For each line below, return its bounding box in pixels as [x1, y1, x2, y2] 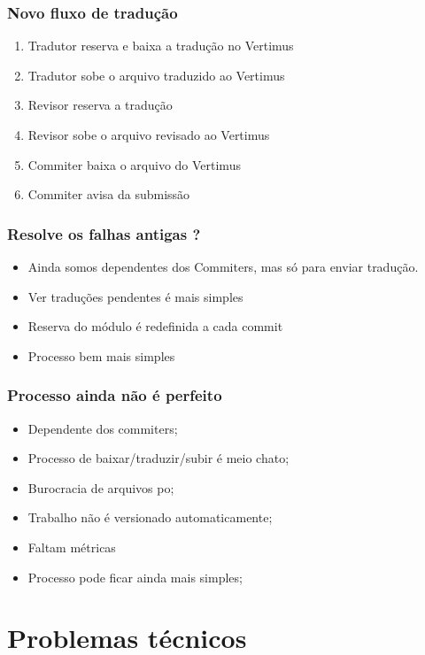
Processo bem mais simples [27, 346, 175, 365]
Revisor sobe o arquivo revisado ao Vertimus [27, 126, 270, 143]
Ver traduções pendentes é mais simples [27, 287, 243, 305]
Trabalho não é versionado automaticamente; [27, 508, 273, 527]
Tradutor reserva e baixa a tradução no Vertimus [27, 36, 294, 55]
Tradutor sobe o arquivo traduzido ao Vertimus [27, 65, 285, 84]
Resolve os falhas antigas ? [7, 222, 201, 244]
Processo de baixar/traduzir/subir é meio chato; [27, 449, 290, 467]
